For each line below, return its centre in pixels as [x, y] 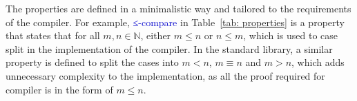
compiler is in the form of [59, 89]
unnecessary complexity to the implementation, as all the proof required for [165, 75]
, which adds [318, 62]
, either [156, 35]
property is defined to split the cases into [92, 62]
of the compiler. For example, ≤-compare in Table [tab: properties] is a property [175, 22]
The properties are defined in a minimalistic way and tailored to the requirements [178, 8]
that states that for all [53, 35]
